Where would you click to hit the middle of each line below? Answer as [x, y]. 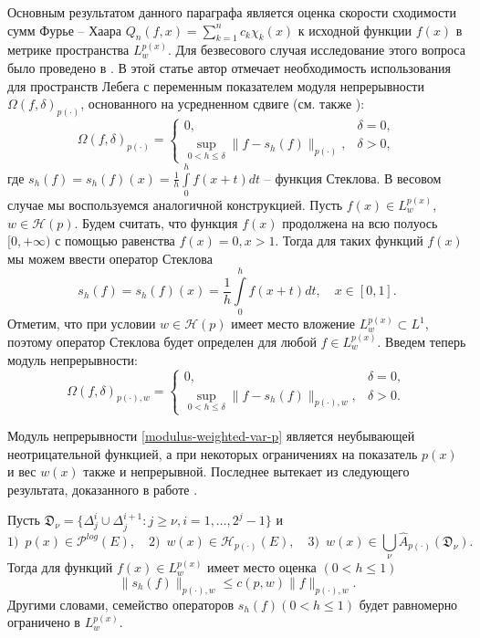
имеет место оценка [262, 567]
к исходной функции [355, 30]
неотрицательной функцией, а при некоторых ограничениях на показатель [213, 453]
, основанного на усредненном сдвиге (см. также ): [223, 104]
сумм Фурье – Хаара [64, 30]
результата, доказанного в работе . [103, 489]
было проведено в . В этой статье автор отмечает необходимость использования [229, 67]
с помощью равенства [115, 241]
